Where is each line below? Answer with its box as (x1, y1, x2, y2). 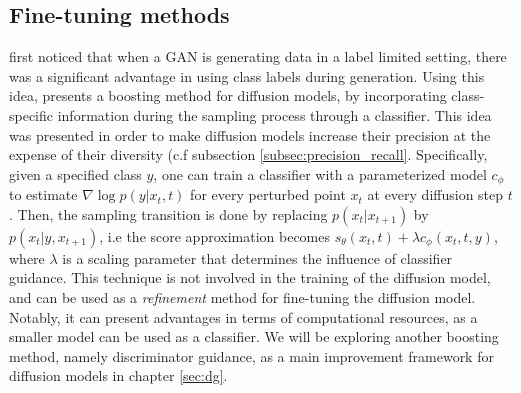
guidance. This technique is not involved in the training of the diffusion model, (9, 267, 491, 288)
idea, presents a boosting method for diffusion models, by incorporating (9, 85, 447, 106)
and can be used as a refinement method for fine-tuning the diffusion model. (9, 287, 476, 307)
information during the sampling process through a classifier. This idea (57, 104, 492, 125)
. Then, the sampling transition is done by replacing (9, 203, 328, 224)
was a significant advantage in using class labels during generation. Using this (9, 65, 485, 86)
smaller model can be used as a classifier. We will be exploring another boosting (9, 326, 499, 347)
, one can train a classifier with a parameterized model (153, 163, 487, 184)
